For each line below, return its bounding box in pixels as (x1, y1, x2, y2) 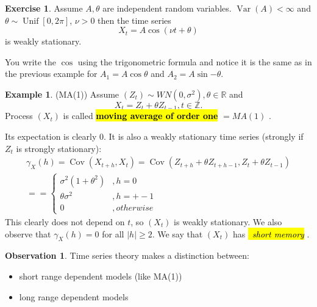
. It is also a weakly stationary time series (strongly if (103, 130, 304, 143)
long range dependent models (19, 290, 129, 303)
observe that (5, 227, 51, 240)
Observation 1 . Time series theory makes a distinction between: (5, 249, 249, 262)
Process (5, 109, 33, 122)
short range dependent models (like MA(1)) (19, 269, 182, 282)
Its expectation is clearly (5, 130, 97, 143)
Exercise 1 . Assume (5, 2, 83, 14)
